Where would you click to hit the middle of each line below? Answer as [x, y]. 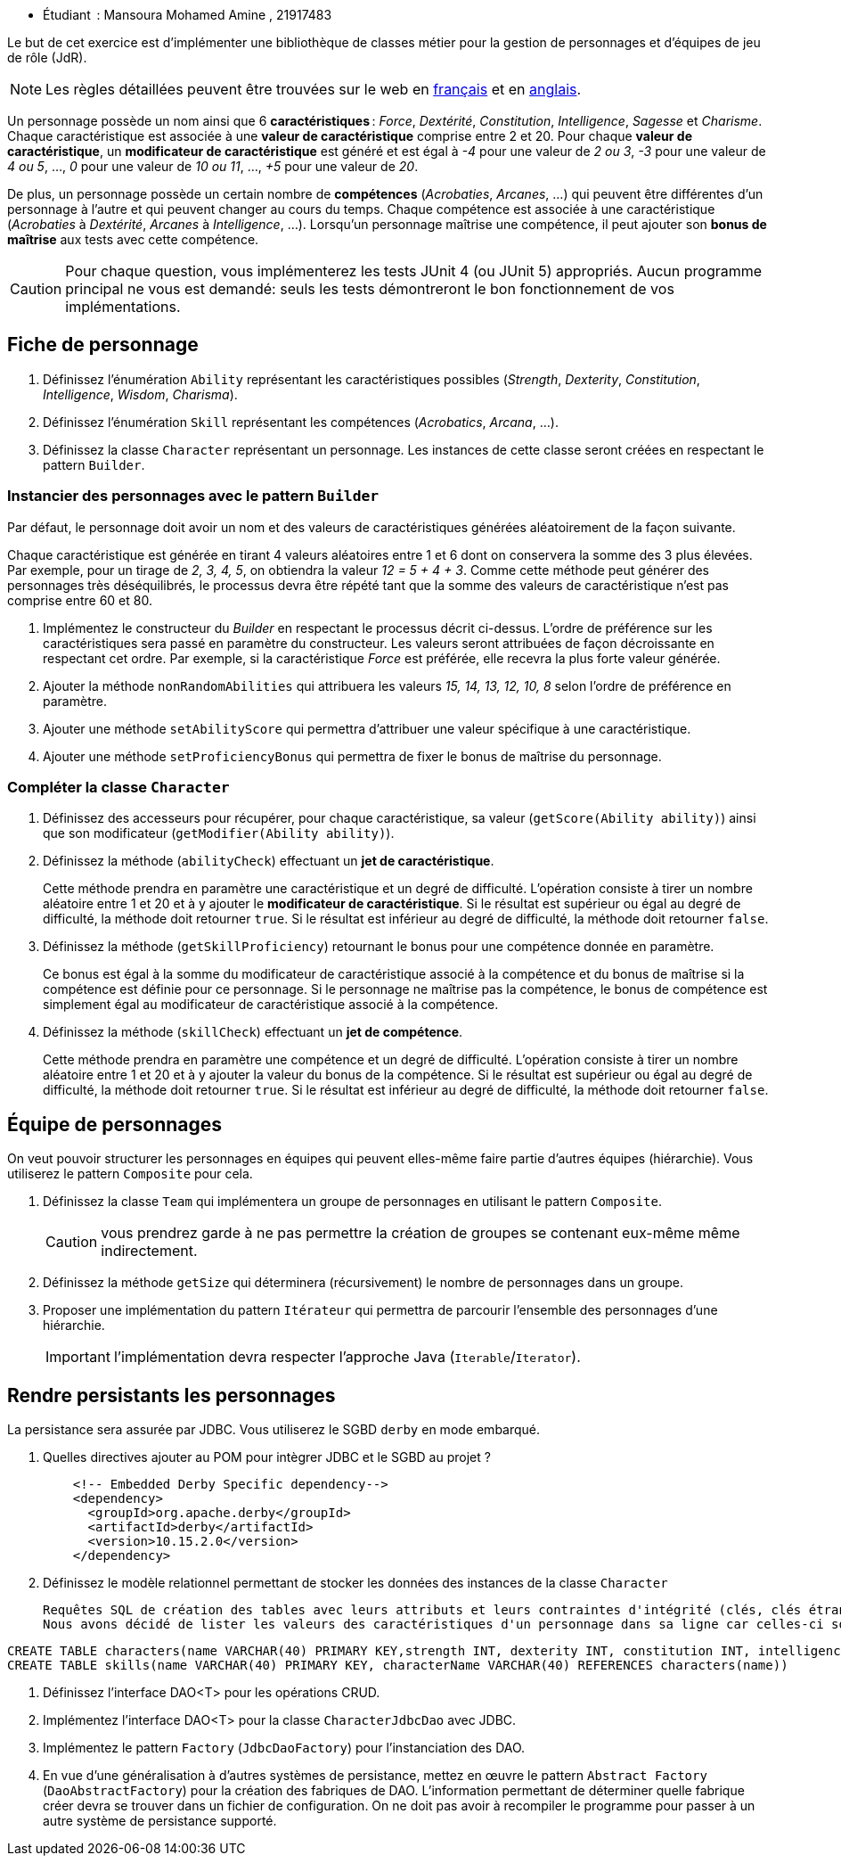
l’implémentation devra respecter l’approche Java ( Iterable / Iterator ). [347, 1357]
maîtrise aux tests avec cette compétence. [133, 239]
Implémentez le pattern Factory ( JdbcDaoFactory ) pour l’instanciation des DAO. [284, 1748]
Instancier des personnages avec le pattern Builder [193, 496]
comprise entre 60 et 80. [80, 600]
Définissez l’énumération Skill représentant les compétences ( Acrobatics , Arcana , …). [301, 422]
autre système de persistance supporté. [160, 1821]
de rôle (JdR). [47, 57]
